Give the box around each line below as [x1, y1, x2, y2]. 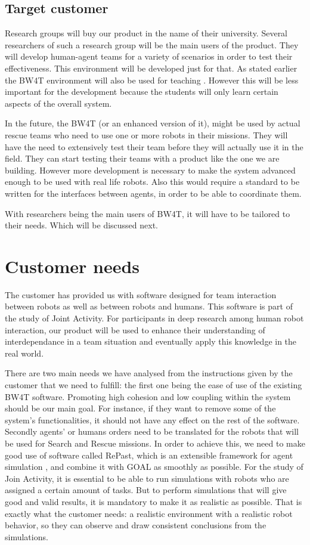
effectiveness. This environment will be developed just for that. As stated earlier [5, 61, 297, 74]
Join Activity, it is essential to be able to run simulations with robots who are [5, 472, 289, 484]
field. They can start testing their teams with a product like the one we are [5, 152, 280, 165]
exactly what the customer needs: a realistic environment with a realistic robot [5, 507, 293, 519]
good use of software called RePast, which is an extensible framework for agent [5, 448, 293, 461]
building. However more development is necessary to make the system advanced [5, 163, 296, 176]
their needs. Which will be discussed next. [5, 219, 159, 231]
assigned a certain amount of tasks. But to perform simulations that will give [5, 484, 287, 496]
